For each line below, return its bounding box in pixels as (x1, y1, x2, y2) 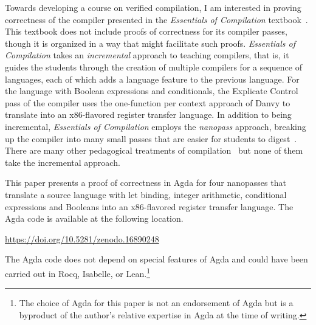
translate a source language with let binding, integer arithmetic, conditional (5, 188, 287, 200)
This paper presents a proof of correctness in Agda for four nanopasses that (5, 176, 286, 189)
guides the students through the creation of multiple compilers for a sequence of (5, 60, 302, 73)
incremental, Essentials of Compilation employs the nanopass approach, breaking (5, 120, 306, 132)
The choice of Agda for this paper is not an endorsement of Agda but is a (19, 296, 294, 309)
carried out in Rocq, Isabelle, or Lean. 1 (5, 265, 150, 279)
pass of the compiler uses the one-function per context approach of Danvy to (5, 96, 290, 109)
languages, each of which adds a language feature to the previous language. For (5, 72, 300, 85)
